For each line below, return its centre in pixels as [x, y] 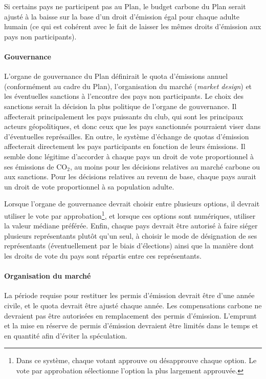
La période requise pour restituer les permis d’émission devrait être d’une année [129, 295]
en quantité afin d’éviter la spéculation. [66, 335]
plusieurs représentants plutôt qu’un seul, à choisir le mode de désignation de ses [131, 235]
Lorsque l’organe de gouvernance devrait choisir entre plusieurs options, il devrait [132, 204]
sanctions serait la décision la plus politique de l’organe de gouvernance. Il [120, 106]
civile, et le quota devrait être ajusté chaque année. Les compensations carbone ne [133, 305]
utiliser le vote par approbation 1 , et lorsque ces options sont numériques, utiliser [130, 215]
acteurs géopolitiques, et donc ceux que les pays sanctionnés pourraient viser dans [132, 126]
